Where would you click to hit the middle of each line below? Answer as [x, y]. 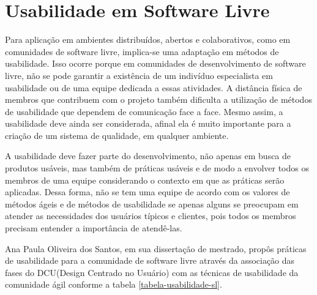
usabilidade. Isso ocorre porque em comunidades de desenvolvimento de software [155, 63]
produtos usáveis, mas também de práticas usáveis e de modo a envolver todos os [157, 168]
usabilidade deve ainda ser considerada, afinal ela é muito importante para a [148, 123]
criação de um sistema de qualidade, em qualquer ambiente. [117, 135]
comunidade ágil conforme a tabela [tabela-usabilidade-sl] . [114, 284]
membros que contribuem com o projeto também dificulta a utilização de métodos [158, 99]
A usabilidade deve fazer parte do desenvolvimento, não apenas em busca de [148, 156]
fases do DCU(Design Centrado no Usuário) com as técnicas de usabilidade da [152, 272]
